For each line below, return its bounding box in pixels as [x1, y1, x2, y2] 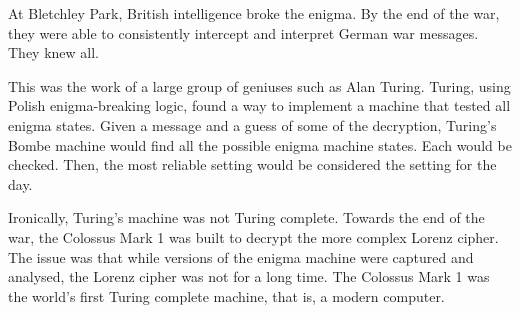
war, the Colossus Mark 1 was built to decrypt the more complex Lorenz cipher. [8, 226, 499, 247]
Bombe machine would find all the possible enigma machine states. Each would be [8, 134, 512, 155]
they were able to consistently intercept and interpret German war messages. [8, 22, 479, 43]
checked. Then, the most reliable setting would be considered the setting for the [8, 154, 497, 175]
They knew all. [8, 42, 99, 63]
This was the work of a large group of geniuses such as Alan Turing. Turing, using [8, 75, 511, 96]
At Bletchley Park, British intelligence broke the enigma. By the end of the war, [8, 3, 500, 23]
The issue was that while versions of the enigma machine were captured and [8, 246, 474, 267]
